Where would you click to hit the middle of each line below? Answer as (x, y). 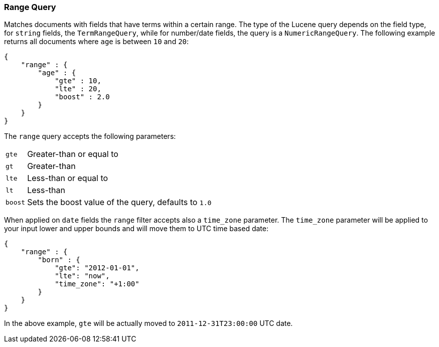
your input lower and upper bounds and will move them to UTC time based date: (136, 229)
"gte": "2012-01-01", (97, 268)
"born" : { (59, 260)
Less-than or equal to (68, 178)
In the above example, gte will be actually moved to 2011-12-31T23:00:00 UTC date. (149, 323)
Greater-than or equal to (73, 154)
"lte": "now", (82, 276)
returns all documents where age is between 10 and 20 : (97, 42)
